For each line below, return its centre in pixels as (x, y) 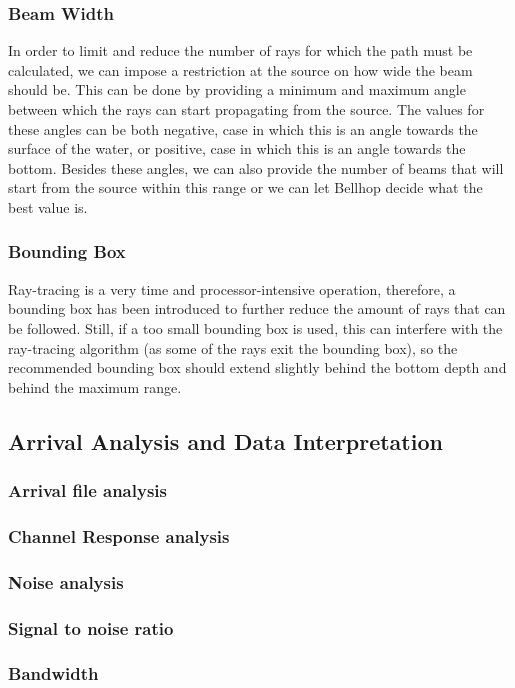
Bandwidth (53, 673)
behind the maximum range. (95, 386)
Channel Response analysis (119, 535)
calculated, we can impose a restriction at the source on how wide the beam (240, 69)
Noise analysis (66, 581)
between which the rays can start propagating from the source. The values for (246, 109)
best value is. (48, 206)
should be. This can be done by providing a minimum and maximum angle (237, 89)
